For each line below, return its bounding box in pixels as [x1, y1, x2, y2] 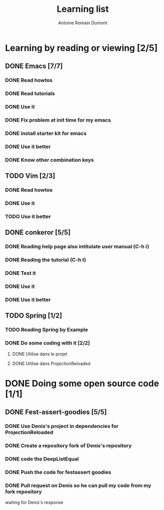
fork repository [5, 488, 42, 495]
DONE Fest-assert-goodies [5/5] [5, 408, 107, 417]
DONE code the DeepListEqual [5, 455, 79, 462]
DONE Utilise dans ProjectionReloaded [12, 360, 91, 367]
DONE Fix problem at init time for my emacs [5, 117, 111, 124]
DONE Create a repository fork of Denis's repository [5, 442, 132, 449]
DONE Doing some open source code [5, 377, 159, 389]
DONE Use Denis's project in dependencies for [5, 423, 119, 430]
